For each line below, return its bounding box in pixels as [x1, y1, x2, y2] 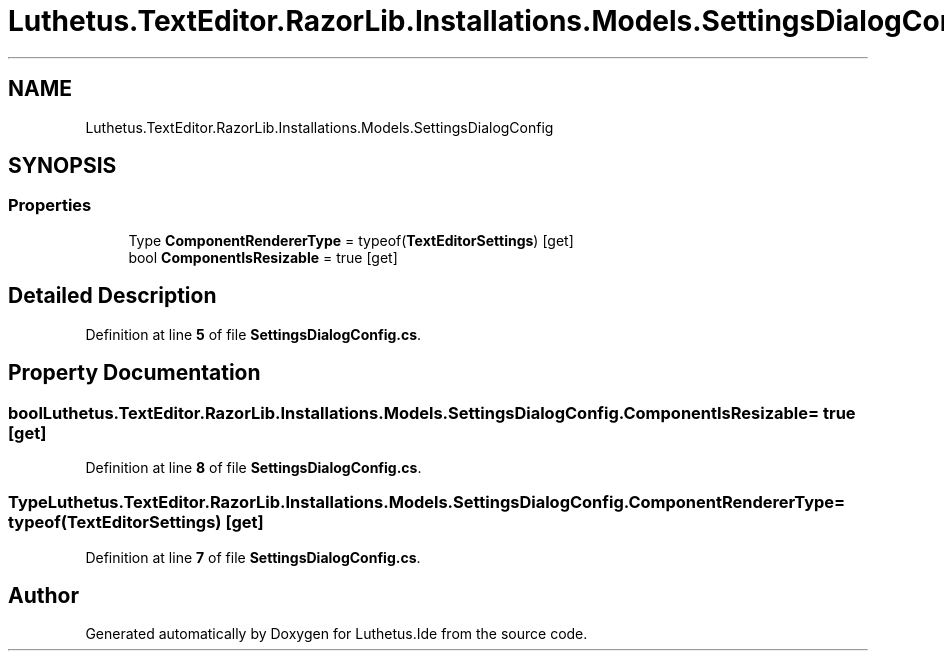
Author [8, 583, 79, 609]
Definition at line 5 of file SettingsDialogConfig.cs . [85, 325, 422, 343]
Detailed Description [8, 283, 217, 309]
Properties [8, 195, 92, 216]
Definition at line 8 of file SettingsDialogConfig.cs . [85, 458, 422, 476]
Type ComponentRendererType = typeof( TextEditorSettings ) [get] [128, 231, 574, 249]
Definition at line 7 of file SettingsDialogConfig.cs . [85, 548, 421, 566]
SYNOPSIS [8, 153, 117, 179]
